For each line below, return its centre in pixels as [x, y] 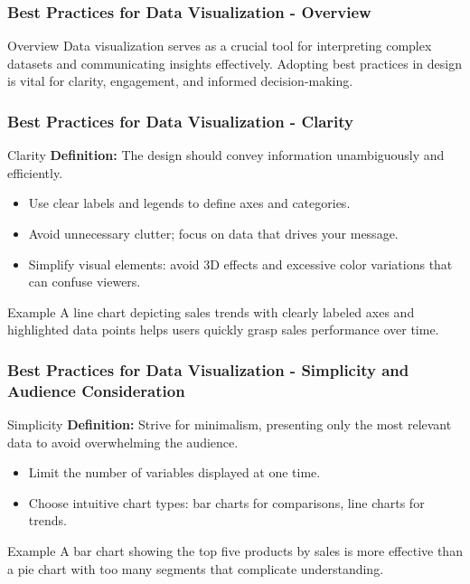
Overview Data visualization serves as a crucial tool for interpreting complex [220, 46]
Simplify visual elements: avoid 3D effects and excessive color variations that [240, 264]
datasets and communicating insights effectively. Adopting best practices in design [235, 63]
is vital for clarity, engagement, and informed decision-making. [180, 81]
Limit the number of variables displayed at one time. [174, 472]
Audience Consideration [96, 390]
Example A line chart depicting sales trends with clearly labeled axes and [211, 311]
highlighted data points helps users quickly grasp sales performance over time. [223, 330]
